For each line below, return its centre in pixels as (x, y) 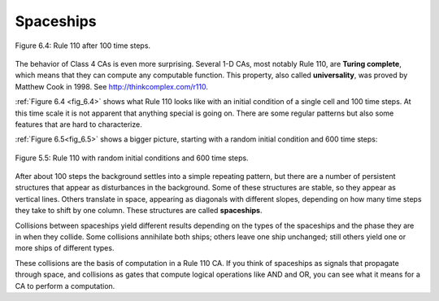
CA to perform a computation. (65, 286)
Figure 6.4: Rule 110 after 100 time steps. (83, 46)
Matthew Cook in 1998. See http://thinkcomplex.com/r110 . (112, 86)
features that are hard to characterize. (78, 124)
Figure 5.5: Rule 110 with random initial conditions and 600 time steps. (132, 158)
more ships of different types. (65, 248)
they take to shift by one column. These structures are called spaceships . (139, 211)
